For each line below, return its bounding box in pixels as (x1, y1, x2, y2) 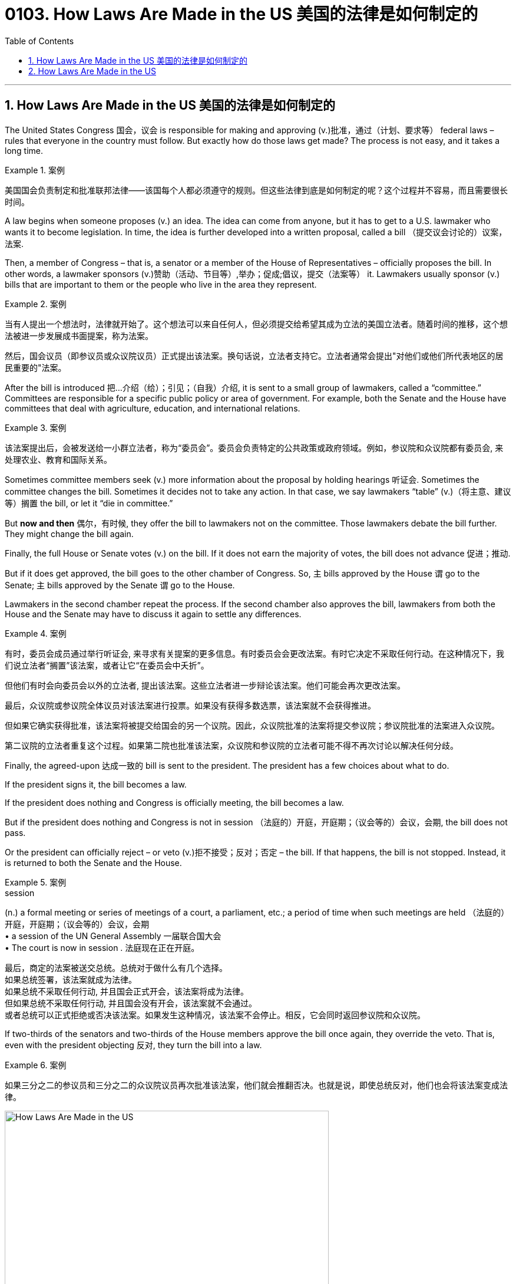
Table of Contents (5, 35, 74, 46)
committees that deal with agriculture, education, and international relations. (5, 403, 300, 413)
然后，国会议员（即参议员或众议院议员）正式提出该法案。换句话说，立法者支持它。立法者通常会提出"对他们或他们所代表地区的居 (5, 350, 504, 361)
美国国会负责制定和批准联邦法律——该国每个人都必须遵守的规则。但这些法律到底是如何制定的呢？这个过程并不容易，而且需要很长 (5, 185, 508, 195)
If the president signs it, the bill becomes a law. (5, 779, 187, 789)
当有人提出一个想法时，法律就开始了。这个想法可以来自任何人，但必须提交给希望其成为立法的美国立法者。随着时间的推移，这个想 (5, 318, 508, 329)
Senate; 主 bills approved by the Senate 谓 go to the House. (5, 580, 235, 590)
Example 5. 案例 (5, 877, 67, 887)
